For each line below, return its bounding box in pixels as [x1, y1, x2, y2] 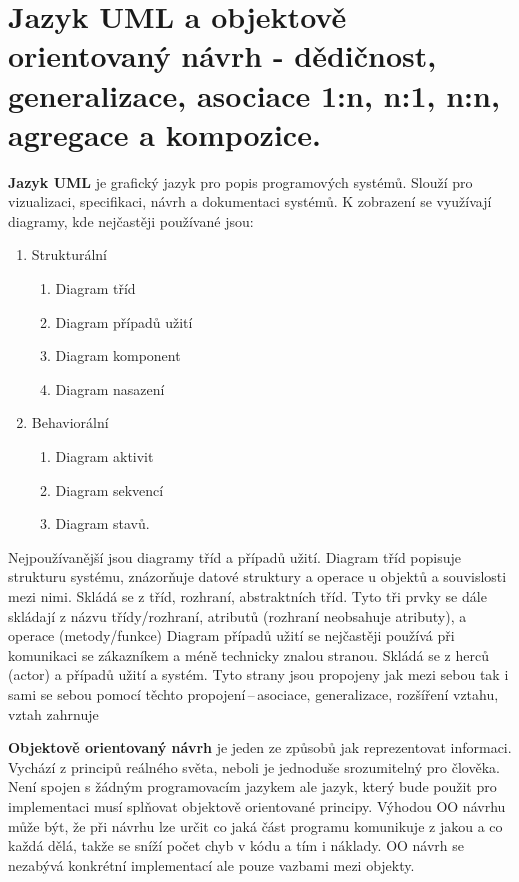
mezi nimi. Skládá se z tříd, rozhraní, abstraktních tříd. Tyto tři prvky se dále [8, 586, 487, 606]
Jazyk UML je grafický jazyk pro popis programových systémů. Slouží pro [8, 171, 473, 192]
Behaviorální [31, 412, 109, 433]
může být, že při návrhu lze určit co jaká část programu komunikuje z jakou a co [8, 815, 503, 836]
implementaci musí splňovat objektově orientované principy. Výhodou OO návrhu [8, 795, 506, 816]
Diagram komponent [55, 345, 181, 366]
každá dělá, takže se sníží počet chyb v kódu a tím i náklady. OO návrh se [8, 835, 465, 856]
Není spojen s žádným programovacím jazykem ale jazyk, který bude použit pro [8, 776, 497, 797]
